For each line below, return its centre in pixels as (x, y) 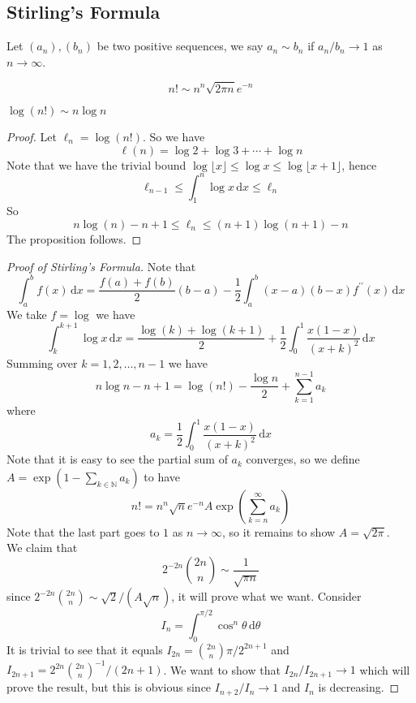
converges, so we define (303, 459)
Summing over (42, 362)
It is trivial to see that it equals (85, 649)
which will (385, 669)
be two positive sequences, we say (180, 46)
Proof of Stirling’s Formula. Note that (101, 266)
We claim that (42, 548)
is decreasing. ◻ (359, 687)
